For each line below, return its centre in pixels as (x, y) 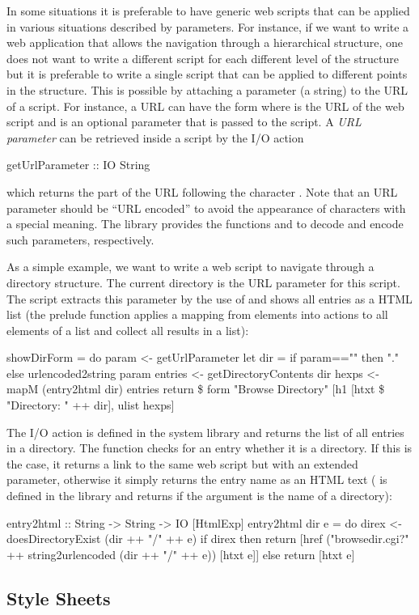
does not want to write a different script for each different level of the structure (203, 58)
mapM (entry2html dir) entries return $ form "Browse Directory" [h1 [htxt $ (196, 389)
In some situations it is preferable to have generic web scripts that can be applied (208, 11)
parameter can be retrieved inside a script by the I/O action (155, 137)
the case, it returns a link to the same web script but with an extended (182, 463)
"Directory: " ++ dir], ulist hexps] (91, 405)
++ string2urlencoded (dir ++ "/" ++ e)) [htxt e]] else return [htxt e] (181, 554)
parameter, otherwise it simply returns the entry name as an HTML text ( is (197, 479)
